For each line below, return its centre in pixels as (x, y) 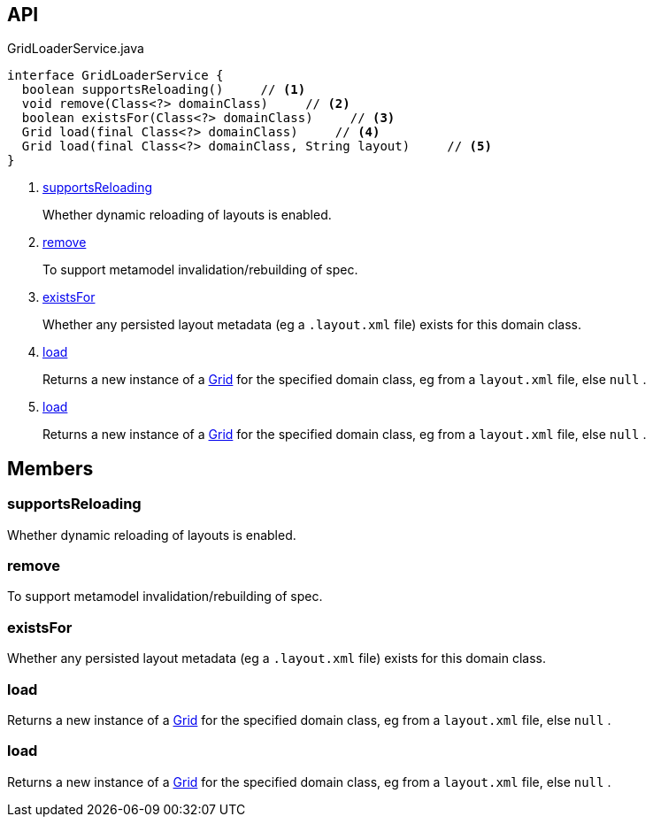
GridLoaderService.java (76, 49)
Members (50, 468)
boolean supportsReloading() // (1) (164, 90)
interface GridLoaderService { (115, 76)
